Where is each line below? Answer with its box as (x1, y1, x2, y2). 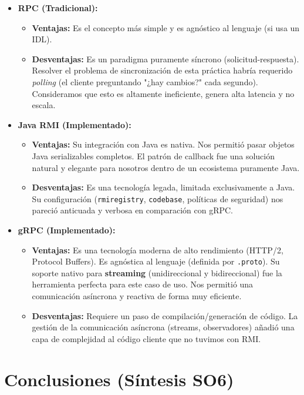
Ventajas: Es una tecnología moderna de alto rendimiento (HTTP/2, (32, 243, 283, 256)
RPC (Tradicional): (18, 2, 98, 14)
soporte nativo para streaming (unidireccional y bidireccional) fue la (32, 266, 282, 279)
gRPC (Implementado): (18, 223, 116, 236)
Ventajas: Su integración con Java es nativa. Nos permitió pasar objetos (32, 138, 295, 150)
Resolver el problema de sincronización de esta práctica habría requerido (32, 64, 293, 76)
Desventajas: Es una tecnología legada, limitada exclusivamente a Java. (32, 181, 295, 193)
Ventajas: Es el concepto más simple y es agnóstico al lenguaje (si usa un (32, 21, 300, 34)
